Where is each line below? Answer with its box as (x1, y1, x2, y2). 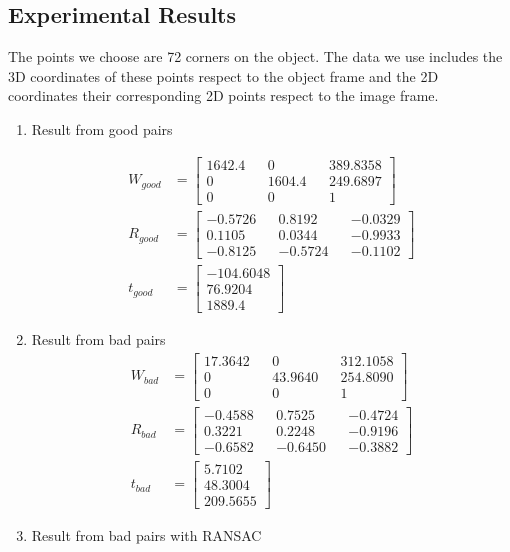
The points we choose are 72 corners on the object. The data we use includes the (8, 46, 503, 67)
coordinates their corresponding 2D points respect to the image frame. (8, 85, 439, 106)
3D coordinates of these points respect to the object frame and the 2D (8, 65, 439, 86)
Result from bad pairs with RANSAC (31, 524, 262, 545)
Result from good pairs (31, 118, 173, 139)
